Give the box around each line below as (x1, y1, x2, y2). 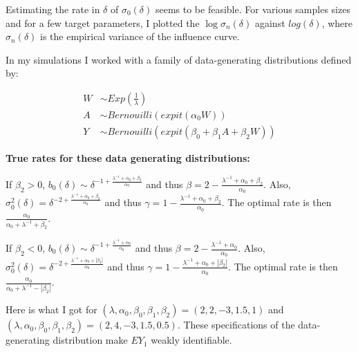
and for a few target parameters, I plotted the (6, 15, 200, 30)
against (254, 15, 285, 30)
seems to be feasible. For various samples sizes (155, 2, 350, 16)
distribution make (53, 333, 128, 347)
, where (321, 15, 352, 30)
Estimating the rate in (6, 2, 100, 16)
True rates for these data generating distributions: (6, 151, 250, 165)
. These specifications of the (177, 317, 295, 332)
